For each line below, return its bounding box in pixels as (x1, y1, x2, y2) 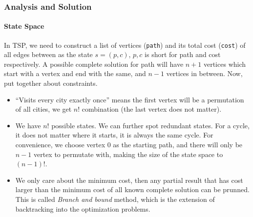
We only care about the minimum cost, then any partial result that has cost (15, 175, 243, 185)
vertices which (203, 59, 246, 69)
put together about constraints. (4, 78, 98, 88)
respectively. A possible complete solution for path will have (4, 59, 184, 69)
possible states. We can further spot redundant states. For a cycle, (51, 120, 250, 130)
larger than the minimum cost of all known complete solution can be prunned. (15, 184, 250, 195)
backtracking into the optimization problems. (15, 203, 150, 214)
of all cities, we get (15, 104, 72, 114)
